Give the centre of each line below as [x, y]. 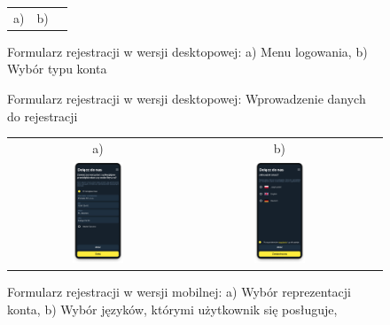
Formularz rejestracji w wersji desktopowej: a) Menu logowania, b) [187, 51]
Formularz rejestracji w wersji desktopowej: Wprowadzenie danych [187, 99]
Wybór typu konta [57, 69]
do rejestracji [43, 116]
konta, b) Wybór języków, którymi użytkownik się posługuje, [172, 309]
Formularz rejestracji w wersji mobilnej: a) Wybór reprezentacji [179, 292]
